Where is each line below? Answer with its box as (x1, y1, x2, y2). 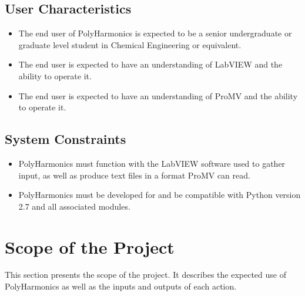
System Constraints (5, 130, 126, 148)
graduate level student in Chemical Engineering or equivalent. (18, 38, 242, 51)
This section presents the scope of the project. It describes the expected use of (5, 268, 286, 281)
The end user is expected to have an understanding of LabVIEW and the (18, 58, 283, 70)
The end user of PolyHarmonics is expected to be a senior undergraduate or (18, 27, 292, 39)
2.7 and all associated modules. (18, 200, 130, 212)
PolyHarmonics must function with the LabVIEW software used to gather (18, 157, 286, 169)
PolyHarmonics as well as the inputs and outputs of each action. (5, 280, 237, 292)
